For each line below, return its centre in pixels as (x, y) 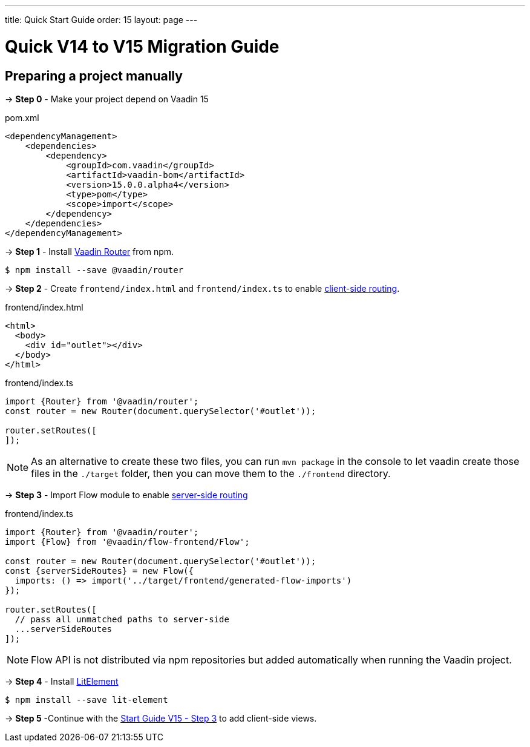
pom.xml (22, 117)
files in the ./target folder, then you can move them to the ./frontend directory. (211, 473)
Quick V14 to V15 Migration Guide (142, 46)
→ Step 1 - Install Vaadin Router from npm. (90, 251)
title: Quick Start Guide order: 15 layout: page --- (101, 20)
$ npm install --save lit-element (87, 699)
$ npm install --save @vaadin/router (94, 270)
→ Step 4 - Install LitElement (62, 681)
